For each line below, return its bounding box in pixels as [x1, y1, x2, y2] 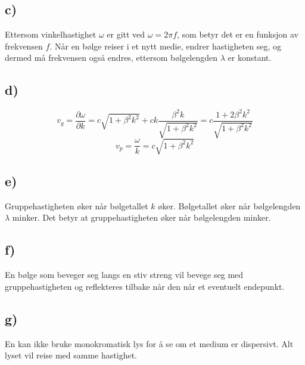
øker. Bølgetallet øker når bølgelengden [158, 199, 301, 212]
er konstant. [228, 51, 272, 64]
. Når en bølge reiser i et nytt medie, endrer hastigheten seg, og [49, 39, 281, 52]
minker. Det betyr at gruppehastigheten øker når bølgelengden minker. [12, 211, 271, 224]
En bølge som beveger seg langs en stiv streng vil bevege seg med [5, 268, 244, 281]
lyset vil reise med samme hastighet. [5, 349, 137, 361]
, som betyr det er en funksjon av [177, 28, 299, 41]
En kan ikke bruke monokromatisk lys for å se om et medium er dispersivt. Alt [5, 337, 294, 349]
